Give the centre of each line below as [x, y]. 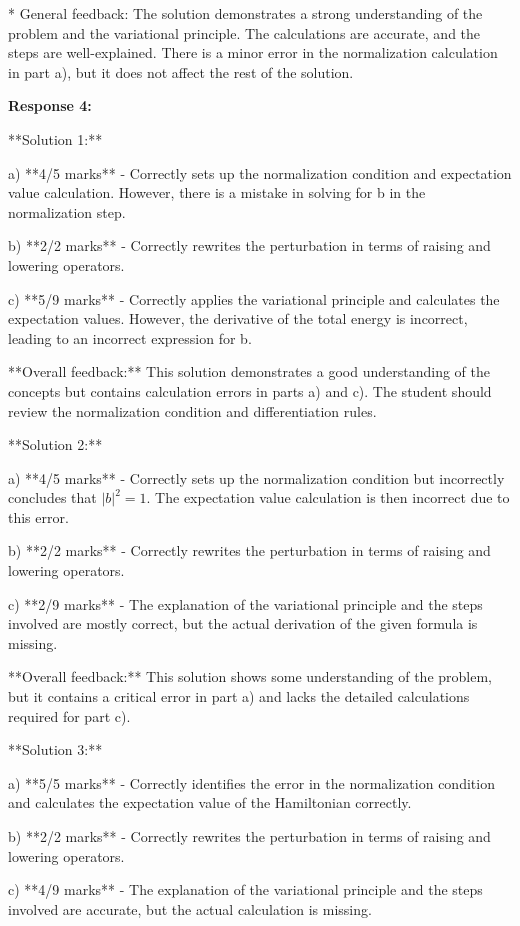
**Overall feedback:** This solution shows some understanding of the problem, [250, 676]
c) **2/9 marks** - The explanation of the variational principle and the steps [245, 603]
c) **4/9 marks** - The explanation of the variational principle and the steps [245, 889]
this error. [38, 516]
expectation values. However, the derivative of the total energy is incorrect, [238, 318]
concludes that [52, 497]
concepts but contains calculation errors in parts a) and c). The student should [250, 390]
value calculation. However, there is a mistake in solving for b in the [217, 192]
